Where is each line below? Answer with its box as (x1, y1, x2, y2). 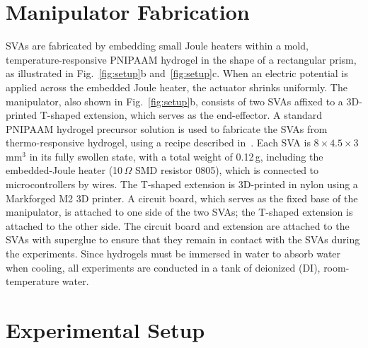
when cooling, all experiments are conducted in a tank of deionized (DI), (6, 260, 321, 274)
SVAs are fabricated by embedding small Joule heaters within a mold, (6, 38, 309, 53)
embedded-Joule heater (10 (6, 163, 123, 178)
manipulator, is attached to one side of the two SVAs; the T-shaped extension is (6, 204, 353, 219)
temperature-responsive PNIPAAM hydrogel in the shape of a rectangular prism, (6, 52, 357, 66)
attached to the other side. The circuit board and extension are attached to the (6, 218, 350, 233)
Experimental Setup (6, 315, 205, 344)
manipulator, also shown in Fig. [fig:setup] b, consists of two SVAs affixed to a (6, 93, 343, 108)
